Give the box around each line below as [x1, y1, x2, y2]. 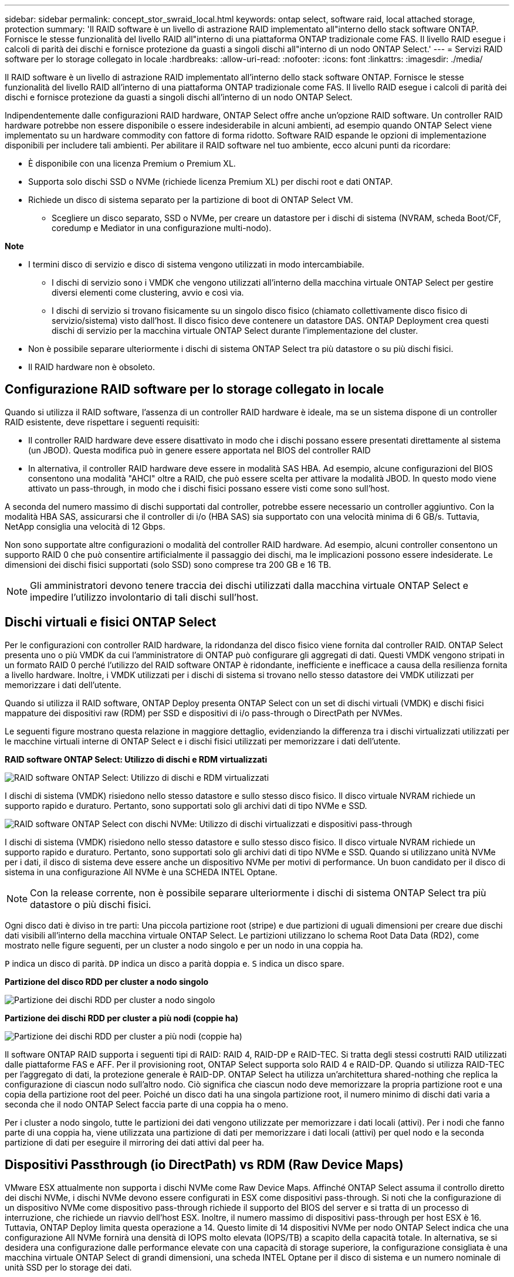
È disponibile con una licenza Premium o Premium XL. [28, 158, 236, 168]
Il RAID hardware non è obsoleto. [28, 362, 155, 372]
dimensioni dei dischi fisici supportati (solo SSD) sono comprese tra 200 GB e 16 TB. [5, 559, 332, 570]
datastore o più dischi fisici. [30, 898, 151, 910]
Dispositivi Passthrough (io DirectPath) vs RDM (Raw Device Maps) [5, 1157, 404, 1173]
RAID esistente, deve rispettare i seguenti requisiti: [5, 416, 199, 427]
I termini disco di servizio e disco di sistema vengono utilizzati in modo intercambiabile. [28, 259, 364, 269]
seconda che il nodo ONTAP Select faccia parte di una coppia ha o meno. [5, 1099, 289, 1109]
